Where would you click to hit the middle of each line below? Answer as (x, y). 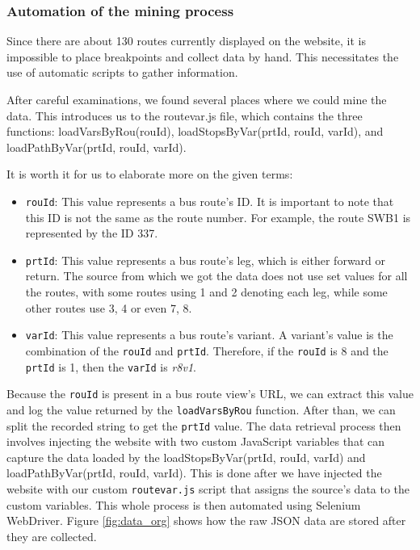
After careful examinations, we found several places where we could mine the (197, 99)
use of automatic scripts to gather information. (122, 72)
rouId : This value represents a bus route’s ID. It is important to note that (210, 201)
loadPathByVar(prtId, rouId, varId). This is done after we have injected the (194, 473)
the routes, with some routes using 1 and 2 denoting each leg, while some (206, 292)
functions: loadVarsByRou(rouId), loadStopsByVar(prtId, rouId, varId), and (195, 131)
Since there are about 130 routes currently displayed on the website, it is (186, 41)
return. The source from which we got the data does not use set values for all (216, 276)
